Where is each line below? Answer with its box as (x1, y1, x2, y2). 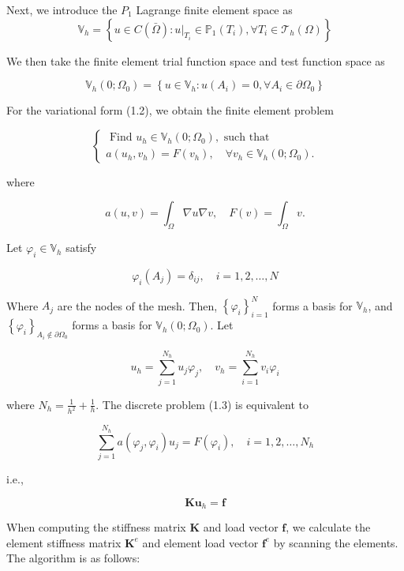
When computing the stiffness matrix (6, 519, 186, 535)
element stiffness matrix (6, 534, 122, 550)
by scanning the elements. (273, 534, 398, 550)
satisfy (65, 239, 97, 256)
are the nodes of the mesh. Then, (57, 297, 218, 314)
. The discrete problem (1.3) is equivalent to (95, 396, 309, 412)
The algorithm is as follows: (6, 550, 140, 566)
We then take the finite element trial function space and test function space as (6, 52, 385, 69)
